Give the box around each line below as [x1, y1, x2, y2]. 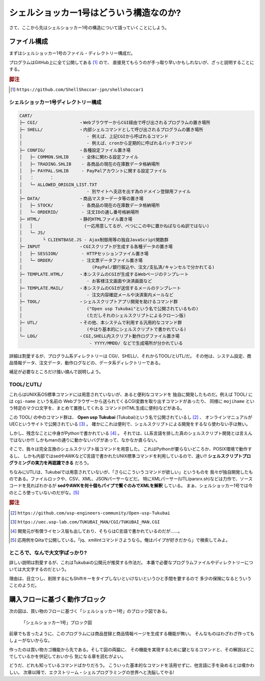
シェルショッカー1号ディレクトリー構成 [9, 99, 102, 106]
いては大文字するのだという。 [9, 566, 69, 572]
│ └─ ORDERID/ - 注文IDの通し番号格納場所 [19, 209, 139, 215]
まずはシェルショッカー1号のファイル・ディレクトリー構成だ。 [9, 50, 135, 56]
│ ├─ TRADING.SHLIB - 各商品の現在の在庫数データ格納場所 [19, 161, 160, 167]
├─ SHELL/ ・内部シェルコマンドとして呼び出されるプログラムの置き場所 [19, 127, 204, 132]
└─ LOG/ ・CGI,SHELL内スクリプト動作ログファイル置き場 [19, 333, 180, 339]
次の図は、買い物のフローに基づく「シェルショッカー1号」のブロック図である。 [9, 608, 170, 614]
